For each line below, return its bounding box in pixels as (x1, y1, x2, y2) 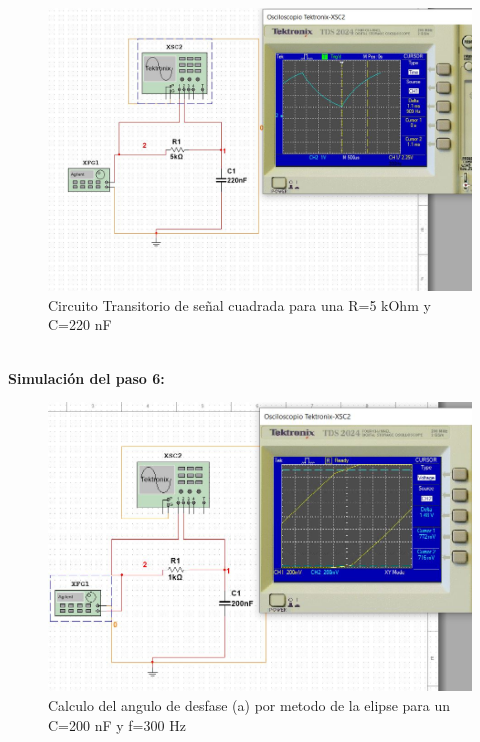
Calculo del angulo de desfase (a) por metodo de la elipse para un (48, 694, 451, 715)
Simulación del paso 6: (8, 367, 165, 388)
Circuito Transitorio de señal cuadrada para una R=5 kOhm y (48, 294, 431, 315)
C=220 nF (48, 314, 112, 335)
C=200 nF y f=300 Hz (48, 714, 186, 735)
